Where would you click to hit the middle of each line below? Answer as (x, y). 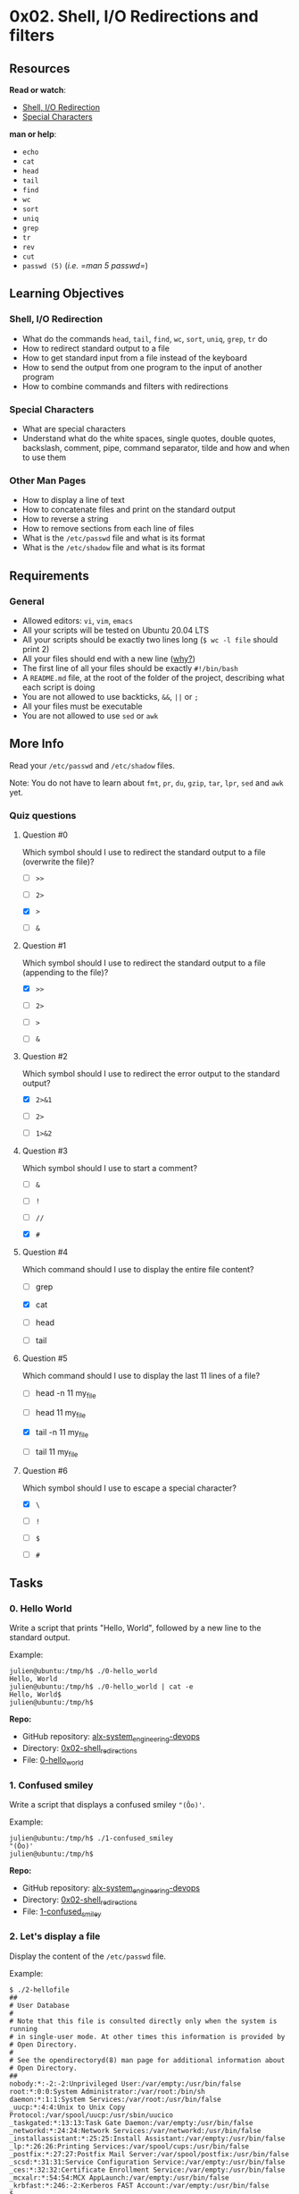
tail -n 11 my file (62, 1433)
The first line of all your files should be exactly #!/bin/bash (130, 668)
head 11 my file (61, 1414)
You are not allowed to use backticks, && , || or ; (110, 696)
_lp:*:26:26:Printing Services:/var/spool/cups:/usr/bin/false (129, 2146)
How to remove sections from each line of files (108, 529)
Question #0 (45, 835)
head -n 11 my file (66, 1395)
